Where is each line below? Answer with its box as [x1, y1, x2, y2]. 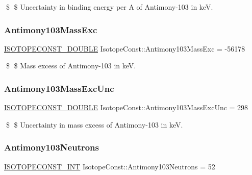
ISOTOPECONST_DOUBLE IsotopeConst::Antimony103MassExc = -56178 [4, 43, 245, 54]
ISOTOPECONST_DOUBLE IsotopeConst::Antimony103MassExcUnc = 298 [4, 102, 248, 113]
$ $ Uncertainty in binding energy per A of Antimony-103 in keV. [6, 2, 213, 12]
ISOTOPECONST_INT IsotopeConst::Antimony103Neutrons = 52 [4, 161, 215, 171]
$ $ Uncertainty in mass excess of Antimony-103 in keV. [6, 119, 183, 130]
